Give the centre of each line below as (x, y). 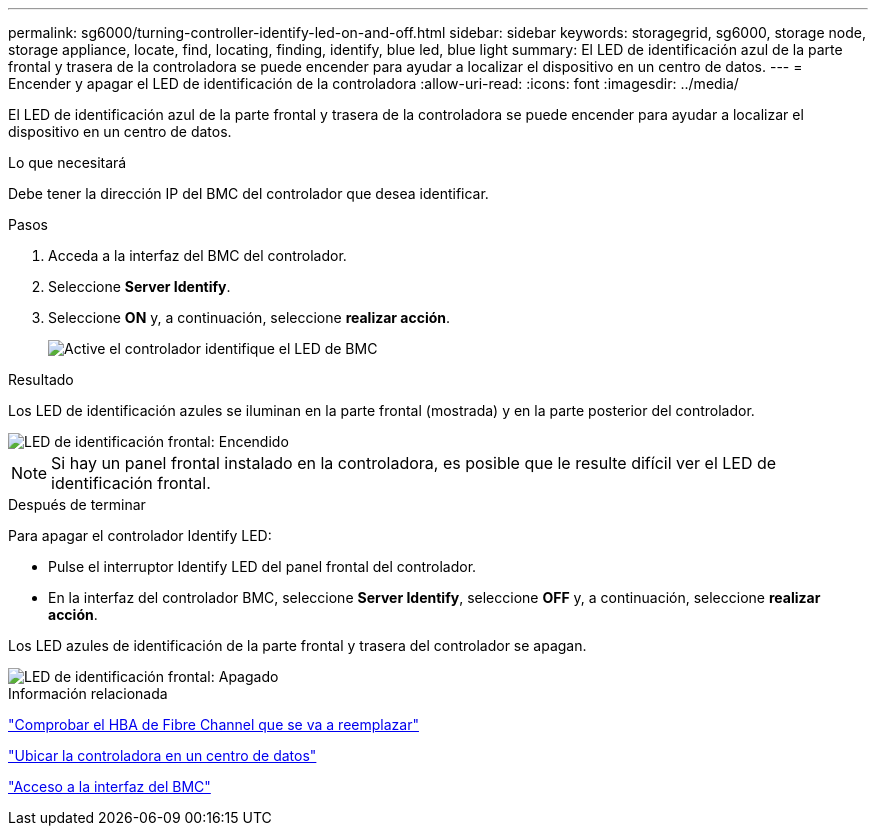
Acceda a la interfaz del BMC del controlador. (197, 255)
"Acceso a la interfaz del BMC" (109, 786)
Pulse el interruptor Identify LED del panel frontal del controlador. (262, 566)
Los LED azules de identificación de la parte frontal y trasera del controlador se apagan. (297, 645)
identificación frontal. (131, 483)
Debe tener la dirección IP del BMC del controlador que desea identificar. (248, 193)
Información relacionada (88, 693)
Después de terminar (77, 504)
